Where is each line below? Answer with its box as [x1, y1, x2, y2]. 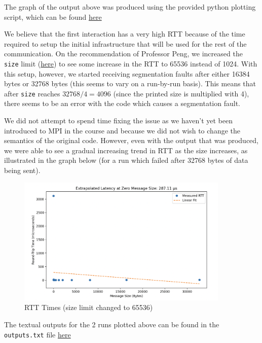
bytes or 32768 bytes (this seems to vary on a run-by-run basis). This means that [4, 78, 256, 89]
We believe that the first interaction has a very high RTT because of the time [4, 28, 245, 39]
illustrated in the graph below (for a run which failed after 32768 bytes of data [4, 155, 248, 165]
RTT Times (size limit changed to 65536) [24, 302, 153, 313]
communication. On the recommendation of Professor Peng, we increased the [4, 48, 243, 59]
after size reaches [4, 88, 60, 98]
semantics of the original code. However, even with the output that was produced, [4, 135, 258, 146]
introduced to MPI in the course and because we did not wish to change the [4, 125, 240, 135]
